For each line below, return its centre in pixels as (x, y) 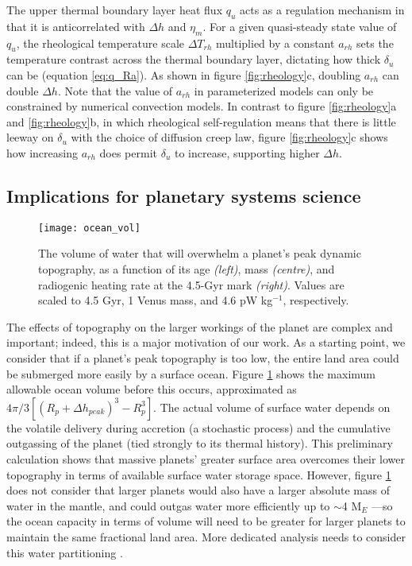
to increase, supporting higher (247, 152)
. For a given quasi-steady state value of (300, 26)
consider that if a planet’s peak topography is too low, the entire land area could (203, 357)
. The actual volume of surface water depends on (272, 407)
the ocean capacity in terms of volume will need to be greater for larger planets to (206, 521)
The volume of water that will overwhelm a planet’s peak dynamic (200, 253)
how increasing (42, 152)
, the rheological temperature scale (100, 43)
